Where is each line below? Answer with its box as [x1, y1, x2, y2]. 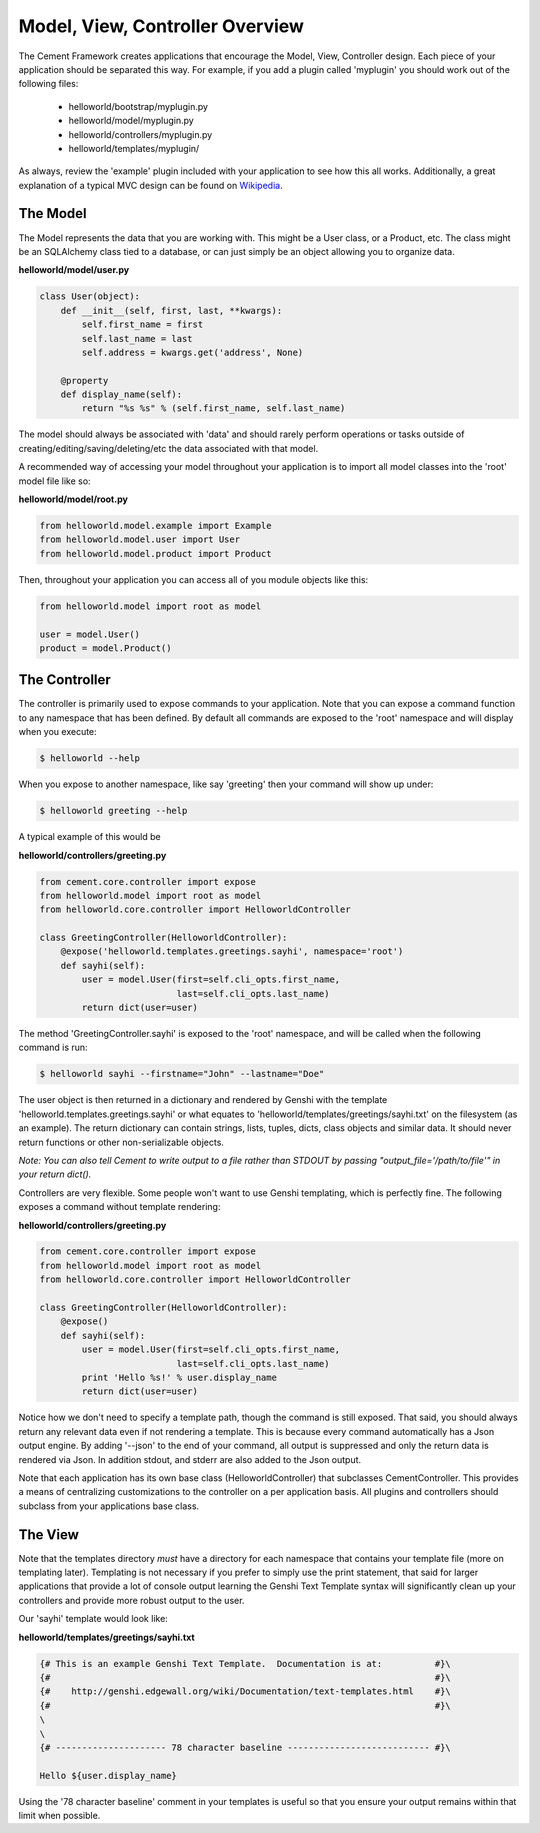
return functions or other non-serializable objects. [18, 1136, 225, 1148]
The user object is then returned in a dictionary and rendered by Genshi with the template [18, 1094, 388, 1106]
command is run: [18, 1041, 89, 1054]
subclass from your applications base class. [18, 1500, 200, 1512]
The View [18, 1526, 80, 1543]
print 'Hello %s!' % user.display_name [81, 1372, 277, 1383]
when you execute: [18, 726, 97, 738]
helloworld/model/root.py [18, 493, 129, 505]
